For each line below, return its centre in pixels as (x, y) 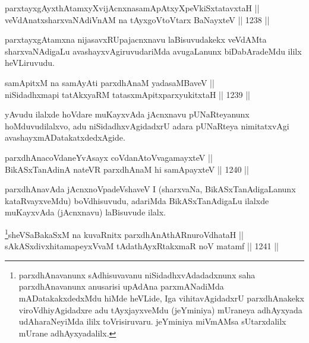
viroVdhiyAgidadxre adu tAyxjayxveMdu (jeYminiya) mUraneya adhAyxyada (160, 309)
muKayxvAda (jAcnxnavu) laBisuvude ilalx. (85, 212)
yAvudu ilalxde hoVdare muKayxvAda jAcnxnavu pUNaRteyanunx (127, 114)
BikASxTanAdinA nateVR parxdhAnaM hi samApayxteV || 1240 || (127, 169)
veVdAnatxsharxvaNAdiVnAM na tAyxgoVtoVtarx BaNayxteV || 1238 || (137, 19)
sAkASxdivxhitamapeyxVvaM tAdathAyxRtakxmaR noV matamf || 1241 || (142, 246)
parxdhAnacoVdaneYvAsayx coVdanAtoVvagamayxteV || (109, 157)
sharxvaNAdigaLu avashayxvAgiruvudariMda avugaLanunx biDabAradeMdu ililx (153, 51)
